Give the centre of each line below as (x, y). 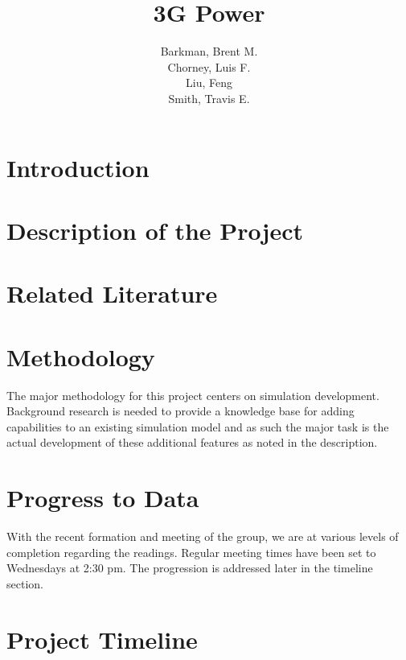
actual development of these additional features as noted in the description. (192, 442)
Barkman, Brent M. (209, 51)
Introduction (78, 167)
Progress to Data (103, 498)
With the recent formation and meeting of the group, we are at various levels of (203, 536)
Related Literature (112, 293)
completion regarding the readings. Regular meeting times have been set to (191, 552)
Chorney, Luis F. (209, 66)
